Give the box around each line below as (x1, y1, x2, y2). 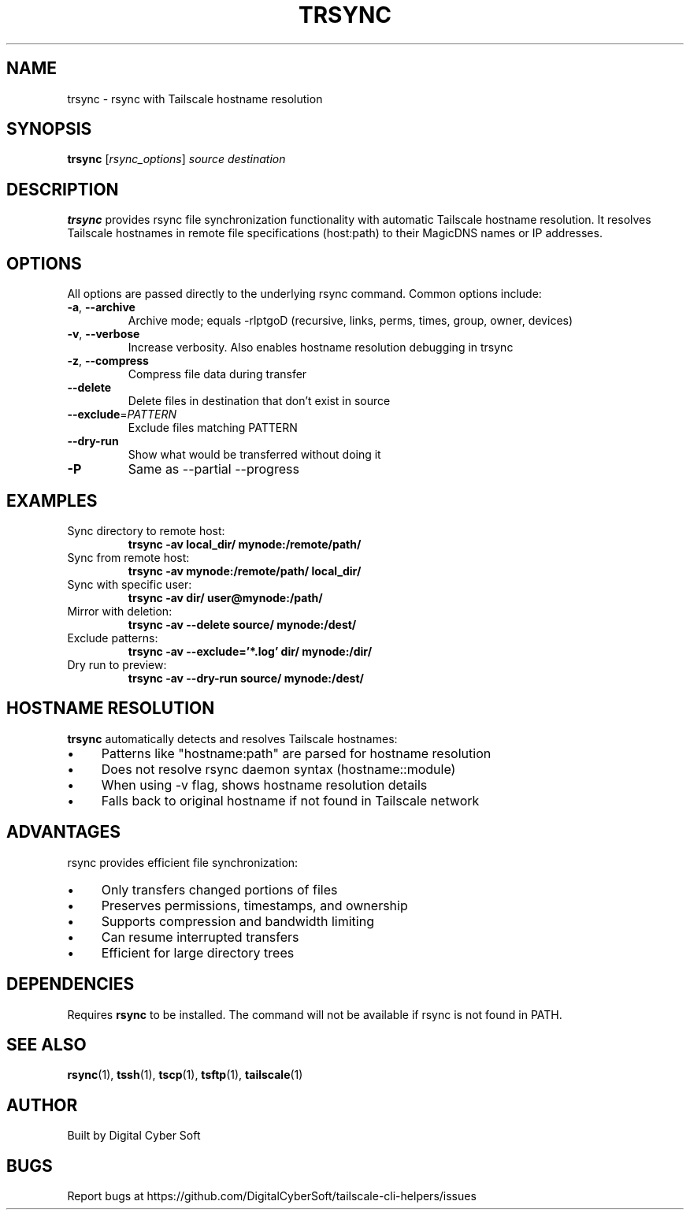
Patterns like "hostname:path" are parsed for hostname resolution (101, 745, 492, 761)
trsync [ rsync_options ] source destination (67, 152, 286, 166)
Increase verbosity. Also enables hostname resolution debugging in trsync (128, 340, 514, 355)
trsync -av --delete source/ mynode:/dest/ (128, 617, 357, 631)
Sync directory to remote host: (67, 523, 225, 537)
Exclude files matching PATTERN (128, 421, 298, 435)
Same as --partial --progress (128, 461, 299, 478)
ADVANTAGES (6, 822, 121, 842)
